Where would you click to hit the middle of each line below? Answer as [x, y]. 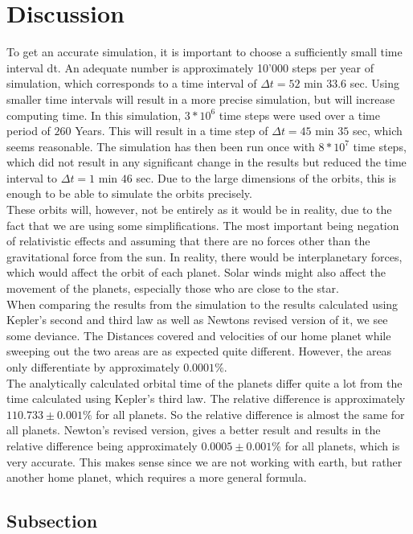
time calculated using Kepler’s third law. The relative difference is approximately [206, 398]
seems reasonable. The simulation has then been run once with [161, 146]
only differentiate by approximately [93, 367]
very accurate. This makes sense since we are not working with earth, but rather [204, 461]
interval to [32, 177]
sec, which [377, 131]
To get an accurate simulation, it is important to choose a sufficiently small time [204, 52]
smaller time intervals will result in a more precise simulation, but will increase [201, 99]
